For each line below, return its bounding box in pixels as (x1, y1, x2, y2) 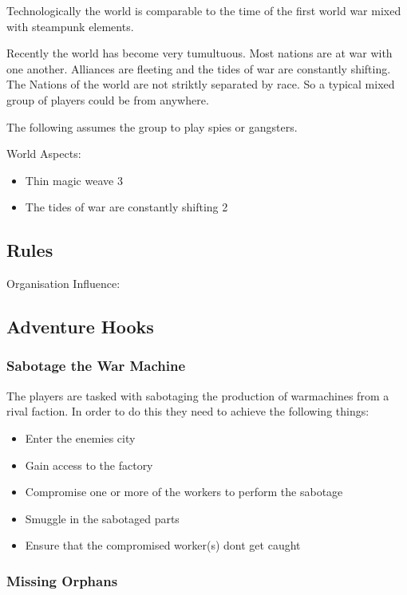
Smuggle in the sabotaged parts (25, 510, 180, 526)
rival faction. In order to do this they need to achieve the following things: (6, 403, 369, 420)
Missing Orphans (6, 570, 118, 590)
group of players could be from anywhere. (6, 91, 209, 108)
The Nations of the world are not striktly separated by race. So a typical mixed (6, 76, 395, 93)
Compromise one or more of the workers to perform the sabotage (25, 483, 343, 500)
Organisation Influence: (6, 275, 121, 292)
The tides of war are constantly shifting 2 (25, 199, 228, 215)
